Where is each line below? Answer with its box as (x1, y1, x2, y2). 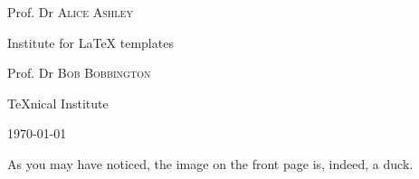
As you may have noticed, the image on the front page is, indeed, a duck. (7, 154, 414, 173)
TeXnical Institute (7, 93, 109, 112)
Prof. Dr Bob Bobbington (7, 63, 151, 82)
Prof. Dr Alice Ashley (7, 3, 133, 21)
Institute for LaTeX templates (7, 33, 174, 52)
